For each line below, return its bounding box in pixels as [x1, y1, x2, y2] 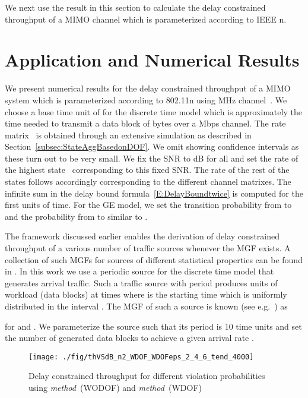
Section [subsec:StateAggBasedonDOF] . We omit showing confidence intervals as [5, 140, 299, 153]
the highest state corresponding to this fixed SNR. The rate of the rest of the [5, 163, 290, 176]
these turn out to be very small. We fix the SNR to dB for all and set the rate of [5, 151, 299, 164]
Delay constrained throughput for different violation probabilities [28, 369, 265, 382]
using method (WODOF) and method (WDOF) [28, 381, 202, 394]
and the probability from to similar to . [5, 210, 148, 222]
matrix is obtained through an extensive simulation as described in [5, 128, 252, 141]
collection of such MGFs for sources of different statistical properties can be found [5, 253, 303, 266]
